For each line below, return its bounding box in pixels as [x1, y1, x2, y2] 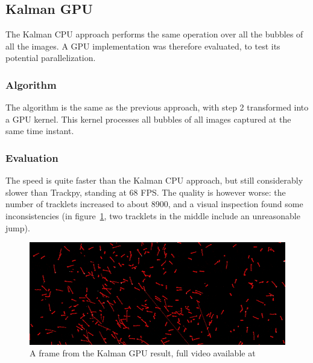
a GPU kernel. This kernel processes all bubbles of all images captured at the [5, 112, 291, 125]
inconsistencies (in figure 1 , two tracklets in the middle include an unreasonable [5, 209, 300, 222]
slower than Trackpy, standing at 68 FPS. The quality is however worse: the [5, 185, 286, 198]
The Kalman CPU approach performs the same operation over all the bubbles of [5, 28, 303, 40]
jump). [5, 221, 30, 234]
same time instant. [5, 124, 74, 137]
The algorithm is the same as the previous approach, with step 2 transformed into [5, 101, 309, 114]
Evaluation [5, 150, 58, 165]
